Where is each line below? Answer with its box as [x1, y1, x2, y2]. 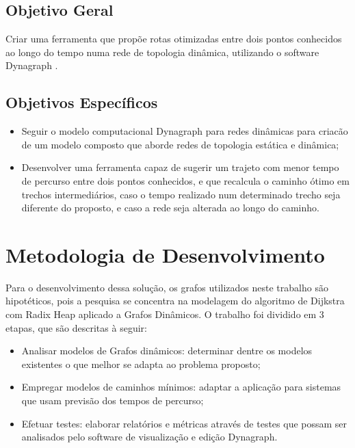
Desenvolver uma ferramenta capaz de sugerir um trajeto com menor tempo [21, 160, 339, 174]
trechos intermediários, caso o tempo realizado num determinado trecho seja [21, 187, 341, 201]
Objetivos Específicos [5, 92, 158, 113]
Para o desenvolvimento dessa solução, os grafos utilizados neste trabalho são [5, 280, 328, 294]
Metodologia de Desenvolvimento [5, 240, 325, 268]
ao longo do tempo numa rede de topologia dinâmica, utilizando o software [5, 44, 319, 59]
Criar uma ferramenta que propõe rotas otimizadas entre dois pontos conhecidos [5, 31, 342, 46]
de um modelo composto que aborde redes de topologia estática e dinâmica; [21, 137, 339, 151]
